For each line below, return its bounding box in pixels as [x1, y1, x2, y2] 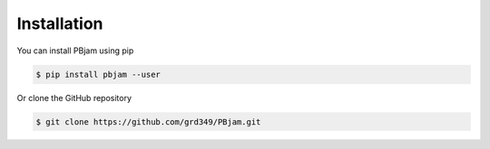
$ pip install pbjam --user [35, 69, 161, 79]
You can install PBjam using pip [16, 45, 134, 56]
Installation [16, 14, 103, 33]
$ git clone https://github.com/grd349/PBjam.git [35, 116, 261, 126]
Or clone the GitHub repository [16, 92, 132, 103]
